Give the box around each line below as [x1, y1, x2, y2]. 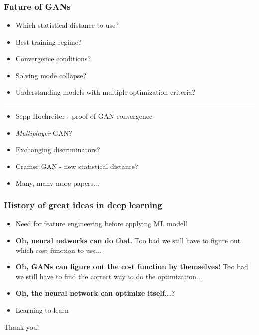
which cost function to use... [15, 245, 102, 255]
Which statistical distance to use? [15, 20, 119, 30]
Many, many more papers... [15, 177, 99, 188]
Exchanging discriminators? [15, 144, 100, 155]
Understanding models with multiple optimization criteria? [15, 86, 196, 97]
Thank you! [4, 321, 39, 332]
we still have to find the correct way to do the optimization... [15, 271, 202, 281]
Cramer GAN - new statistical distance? [15, 161, 138, 171]
